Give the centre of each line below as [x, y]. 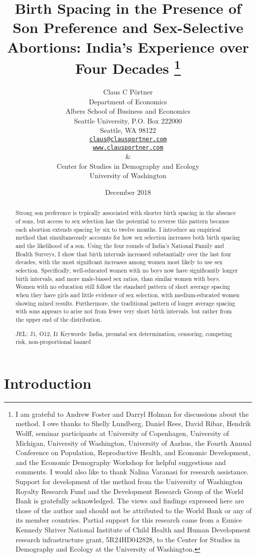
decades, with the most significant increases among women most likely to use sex [119, 262]
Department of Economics [128, 101]
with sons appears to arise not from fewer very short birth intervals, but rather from [124, 311]
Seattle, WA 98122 [128, 130]
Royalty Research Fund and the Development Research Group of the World [129, 491]
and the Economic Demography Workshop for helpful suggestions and [121, 462]
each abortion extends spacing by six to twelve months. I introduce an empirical [118, 229]
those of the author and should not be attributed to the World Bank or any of [134, 510]
